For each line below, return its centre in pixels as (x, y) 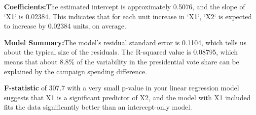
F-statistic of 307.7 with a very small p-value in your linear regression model (122, 88)
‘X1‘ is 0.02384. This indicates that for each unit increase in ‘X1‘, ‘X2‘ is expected (128, 16)
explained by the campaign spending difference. (75, 71)
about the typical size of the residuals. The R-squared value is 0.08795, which (121, 52)
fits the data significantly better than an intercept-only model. (98, 107)
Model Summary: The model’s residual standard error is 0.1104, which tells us (125, 42)
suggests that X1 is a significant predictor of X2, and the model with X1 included (127, 97)
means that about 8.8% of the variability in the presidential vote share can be (122, 61)
